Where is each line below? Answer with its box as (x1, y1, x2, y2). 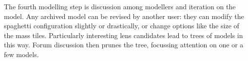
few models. (4, 49, 39, 59)
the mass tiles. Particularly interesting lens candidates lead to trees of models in (4, 30, 243, 40)
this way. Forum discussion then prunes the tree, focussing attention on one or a (4, 40, 244, 50)
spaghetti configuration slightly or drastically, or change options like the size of (4, 20, 239, 31)
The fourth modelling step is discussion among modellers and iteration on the (4, 1, 236, 11)
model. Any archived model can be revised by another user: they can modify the (4, 11, 244, 21)
